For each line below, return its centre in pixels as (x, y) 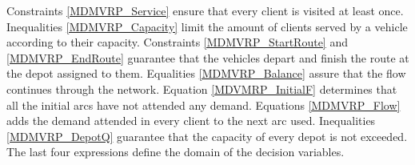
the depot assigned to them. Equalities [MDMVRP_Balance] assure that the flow (206, 73)
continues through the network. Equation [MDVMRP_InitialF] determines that (202, 89)
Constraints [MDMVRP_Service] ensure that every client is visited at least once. (205, 10)
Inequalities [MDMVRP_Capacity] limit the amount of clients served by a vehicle (207, 26)
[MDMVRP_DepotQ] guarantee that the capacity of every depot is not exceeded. (207, 136)
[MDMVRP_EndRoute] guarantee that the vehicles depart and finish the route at (208, 57)
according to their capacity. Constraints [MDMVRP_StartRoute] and (177, 42)
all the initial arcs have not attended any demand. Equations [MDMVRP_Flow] (204, 105)
